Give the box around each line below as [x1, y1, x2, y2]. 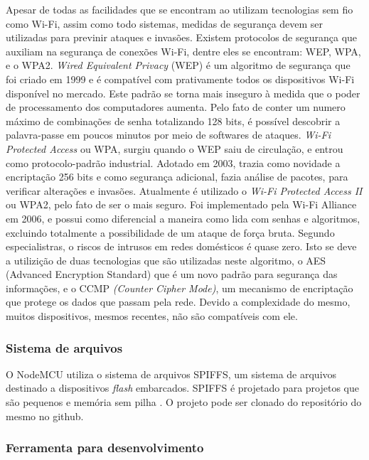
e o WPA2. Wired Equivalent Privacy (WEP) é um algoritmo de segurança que [6, 58, 351, 73]
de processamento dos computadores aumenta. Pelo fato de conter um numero [6, 100, 346, 114]
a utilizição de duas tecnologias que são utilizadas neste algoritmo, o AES [6, 252, 326, 267]
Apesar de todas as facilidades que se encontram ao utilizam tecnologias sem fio [6, 2, 353, 16]
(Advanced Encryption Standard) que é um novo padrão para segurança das [6, 267, 338, 282]
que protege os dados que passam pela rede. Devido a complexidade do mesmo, [6, 294, 351, 309]
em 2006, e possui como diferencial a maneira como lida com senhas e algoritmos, [6, 210, 360, 225]
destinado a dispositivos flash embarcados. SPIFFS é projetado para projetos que [6, 380, 359, 395]
